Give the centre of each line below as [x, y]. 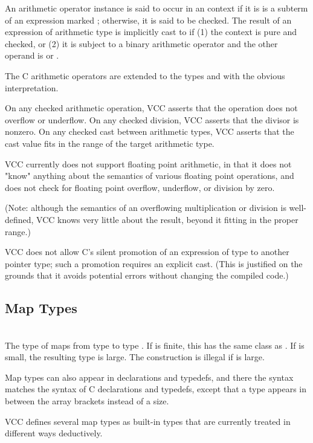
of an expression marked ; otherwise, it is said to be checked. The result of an [148, 20]
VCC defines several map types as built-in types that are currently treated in [148, 421]
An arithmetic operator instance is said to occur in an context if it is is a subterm [156, 8]
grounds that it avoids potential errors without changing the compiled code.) [147, 275]
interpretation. [32, 87]
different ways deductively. [54, 433]
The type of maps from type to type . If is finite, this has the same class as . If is [155, 345]
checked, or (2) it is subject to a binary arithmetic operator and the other [141, 43]
